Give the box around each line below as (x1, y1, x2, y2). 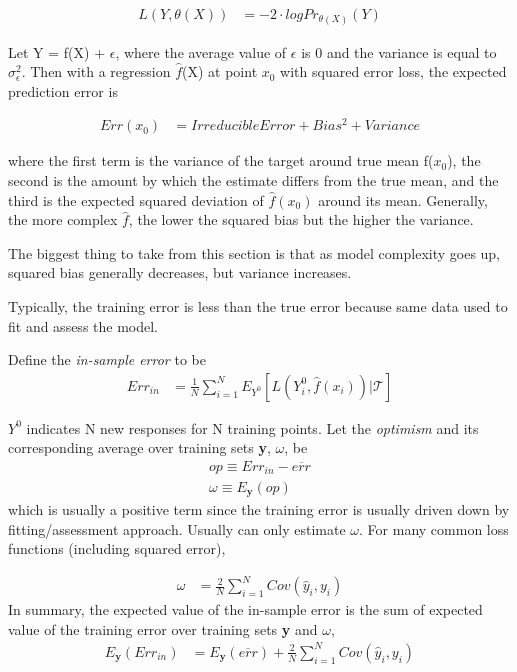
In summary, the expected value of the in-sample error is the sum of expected (8, 599, 483, 620)
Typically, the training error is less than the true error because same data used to (8, 296, 508, 316)
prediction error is (8, 80, 118, 101)
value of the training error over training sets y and (8, 618, 318, 639)
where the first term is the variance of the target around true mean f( (8, 150, 434, 171)
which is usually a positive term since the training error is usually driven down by (8, 498, 510, 519)
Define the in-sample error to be (8, 349, 206, 370)
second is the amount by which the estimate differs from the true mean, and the (8, 170, 499, 191)
